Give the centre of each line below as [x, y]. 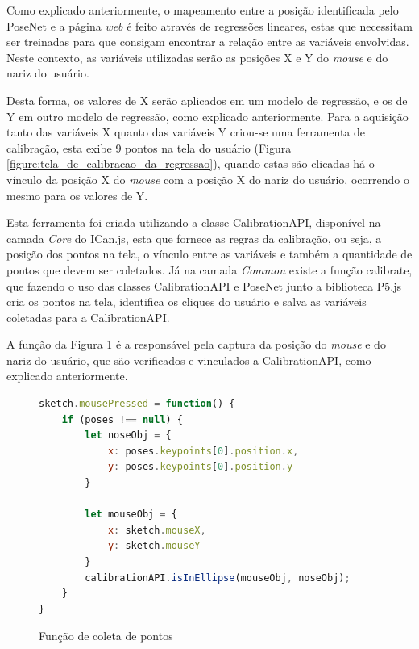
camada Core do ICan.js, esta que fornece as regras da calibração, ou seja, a [194, 238]
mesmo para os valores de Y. [77, 195]
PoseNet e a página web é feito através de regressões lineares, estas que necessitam [209, 25]
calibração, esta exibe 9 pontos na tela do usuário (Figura [149, 147]
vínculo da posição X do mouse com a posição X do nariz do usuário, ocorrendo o [208, 179]
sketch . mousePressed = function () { [137, 404]
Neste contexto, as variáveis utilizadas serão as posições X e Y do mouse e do [197, 57]
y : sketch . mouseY [154, 546]
